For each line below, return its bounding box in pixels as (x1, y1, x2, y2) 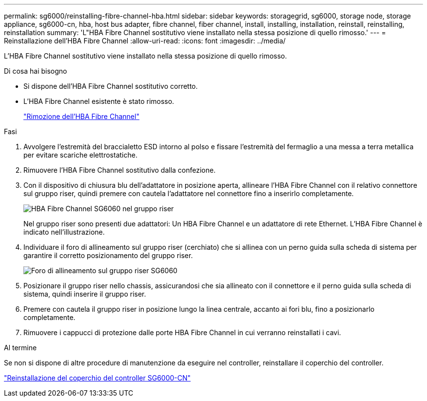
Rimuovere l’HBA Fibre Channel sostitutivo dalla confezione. (23, 166, 216, 174)
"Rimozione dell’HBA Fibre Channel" (23, 112, 139, 120)
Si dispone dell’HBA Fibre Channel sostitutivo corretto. (23, 82, 198, 90)
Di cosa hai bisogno (4, 67, 67, 75)
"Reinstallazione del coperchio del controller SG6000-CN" (4, 374, 191, 382)
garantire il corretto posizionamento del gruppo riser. (23, 251, 193, 260)
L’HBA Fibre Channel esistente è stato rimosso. (23, 97, 175, 105)
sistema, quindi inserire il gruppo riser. (23, 290, 146, 298)
